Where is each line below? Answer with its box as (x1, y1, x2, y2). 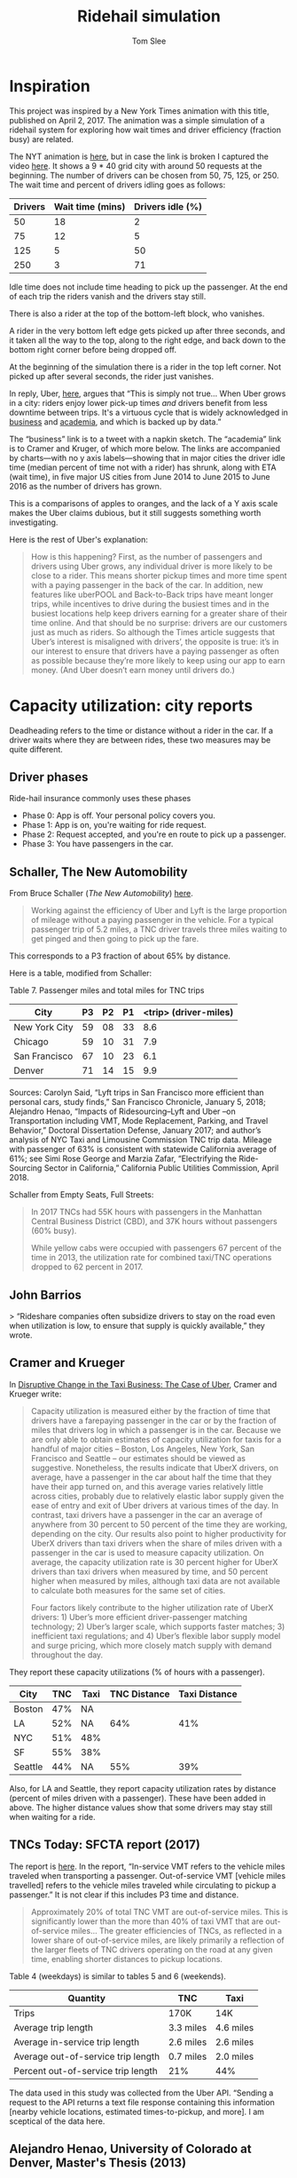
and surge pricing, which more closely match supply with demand (30, 1640, 272, 1650)
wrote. (9, 1330, 33, 1340)
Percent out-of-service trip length (13, 2064, 158, 2077)
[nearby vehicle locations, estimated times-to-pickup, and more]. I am (9, 2106, 264, 2117)
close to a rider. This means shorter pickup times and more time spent (30, 570, 287, 581)
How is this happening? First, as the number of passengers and (30, 551, 263, 561)
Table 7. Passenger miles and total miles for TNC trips (9, 985, 205, 996)
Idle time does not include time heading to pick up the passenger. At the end (9, 282, 288, 292)
